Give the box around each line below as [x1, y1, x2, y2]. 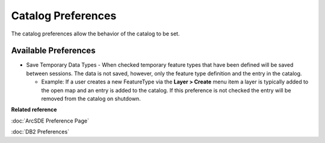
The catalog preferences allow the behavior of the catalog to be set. [11, 30, 180, 37]
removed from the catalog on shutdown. [41, 95, 141, 102]
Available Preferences [11, 46, 96, 56]
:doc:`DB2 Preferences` [11, 128, 69, 135]
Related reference [11, 106, 57, 114]
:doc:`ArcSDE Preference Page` [11, 117, 90, 124]
